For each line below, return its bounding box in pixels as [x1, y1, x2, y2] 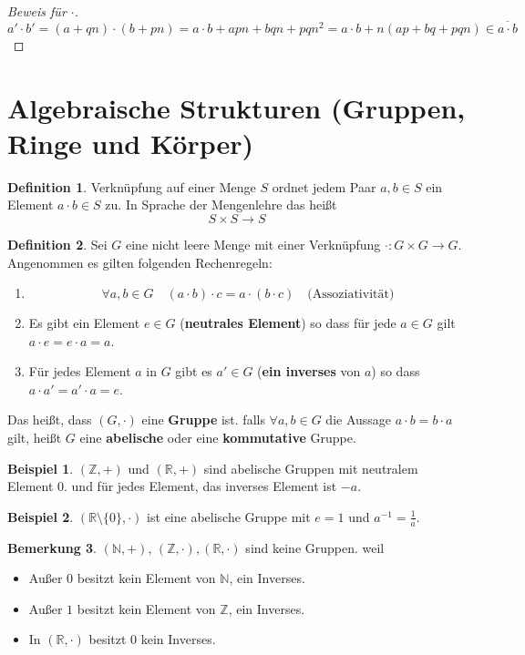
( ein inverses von [257, 362, 361, 381]
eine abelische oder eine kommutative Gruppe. [79, 428, 356, 447]
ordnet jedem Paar [272, 177, 376, 196]
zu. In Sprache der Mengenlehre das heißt [105, 195, 337, 214]
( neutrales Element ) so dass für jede [180, 313, 396, 333]
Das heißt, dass [7, 410, 92, 429]
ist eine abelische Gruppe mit [147, 507, 311, 526]
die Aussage [325, 410, 392, 429]
